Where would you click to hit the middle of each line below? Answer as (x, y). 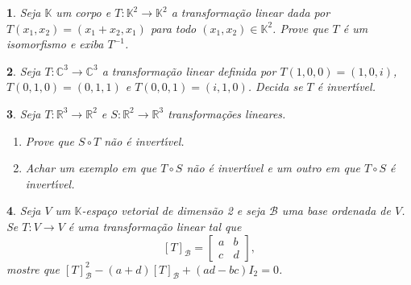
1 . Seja (24, 12)
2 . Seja (24, 70)
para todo (173, 28)
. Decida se (275, 87)
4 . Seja (24, 211)
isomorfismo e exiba (55, 44)
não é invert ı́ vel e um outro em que (273, 168)
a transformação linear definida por (189, 70)
